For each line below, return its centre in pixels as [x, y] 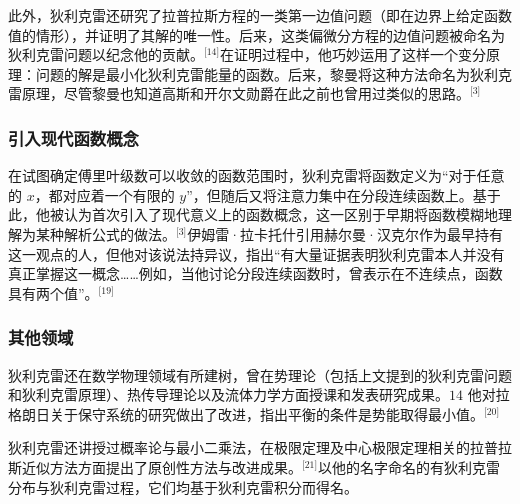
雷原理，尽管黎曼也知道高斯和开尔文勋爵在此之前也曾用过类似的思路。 [239, 93]
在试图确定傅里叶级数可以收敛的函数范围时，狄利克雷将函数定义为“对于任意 [256, 175]
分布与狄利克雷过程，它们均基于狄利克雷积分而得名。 [183, 486]
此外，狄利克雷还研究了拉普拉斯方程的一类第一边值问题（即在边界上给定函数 [260, 15]
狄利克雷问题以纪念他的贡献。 [106, 54]
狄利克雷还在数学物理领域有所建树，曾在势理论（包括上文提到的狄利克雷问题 [260, 374]
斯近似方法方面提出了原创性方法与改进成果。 [155, 466]
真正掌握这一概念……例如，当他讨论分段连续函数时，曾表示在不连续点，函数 [255, 273]
